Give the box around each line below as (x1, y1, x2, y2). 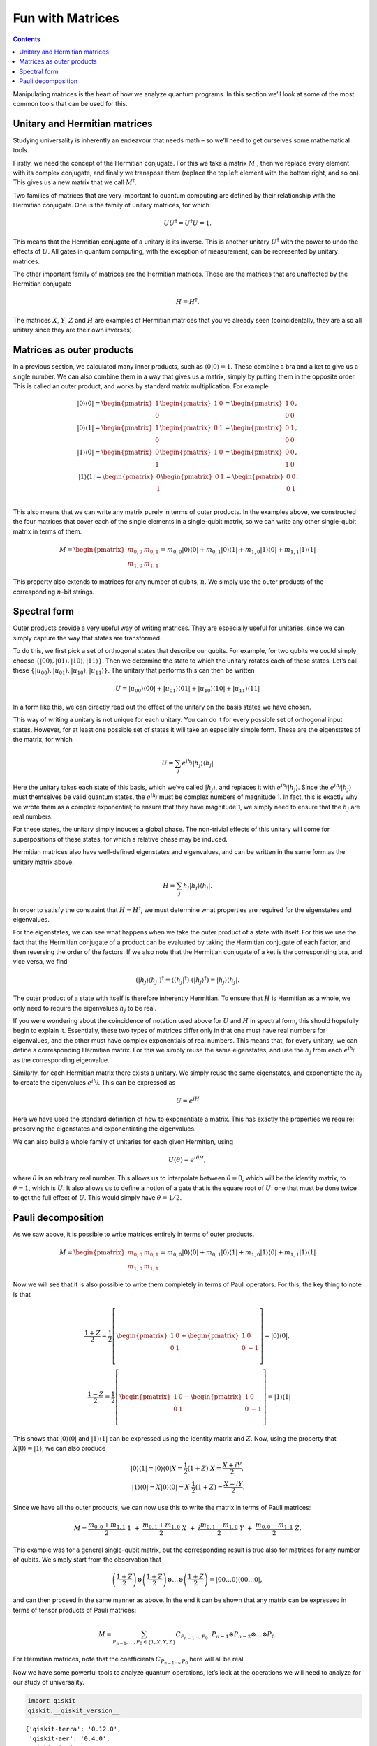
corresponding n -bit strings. (13, 587, 95, 596)
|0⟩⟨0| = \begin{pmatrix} (77, 399, 153, 408)
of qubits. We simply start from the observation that (13, 1555, 162, 1564)
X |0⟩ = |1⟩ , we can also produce (13, 1444, 106, 1453)
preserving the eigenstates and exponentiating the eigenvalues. (13, 1124, 196, 1133)
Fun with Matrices (13, 10, 120, 26)
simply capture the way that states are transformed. (13, 633, 162, 642)
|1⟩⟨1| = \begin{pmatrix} (77, 473, 154, 481)
